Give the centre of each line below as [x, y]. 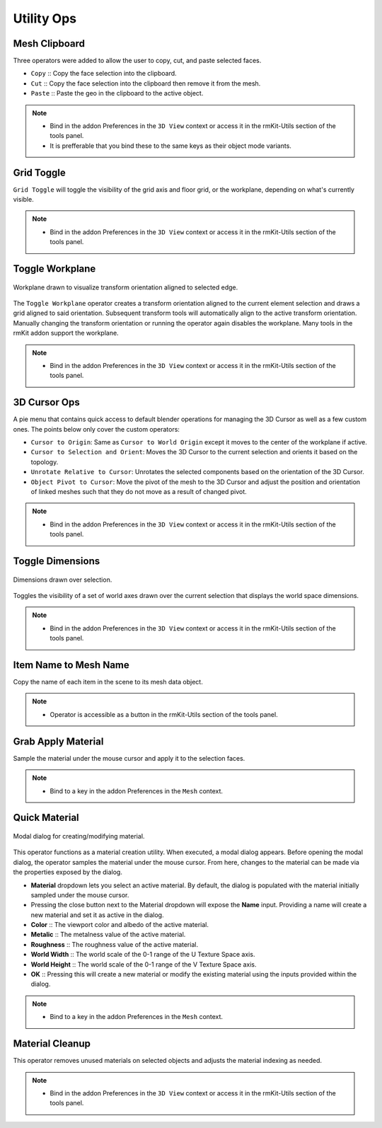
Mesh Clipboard [49, 44]
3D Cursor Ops [47, 402]
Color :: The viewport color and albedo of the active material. [120, 925]
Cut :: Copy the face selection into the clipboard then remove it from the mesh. [146, 83]
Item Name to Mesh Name [71, 665]
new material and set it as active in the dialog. [97, 915]
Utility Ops [45, 18]
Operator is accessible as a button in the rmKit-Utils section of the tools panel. [164, 714]
